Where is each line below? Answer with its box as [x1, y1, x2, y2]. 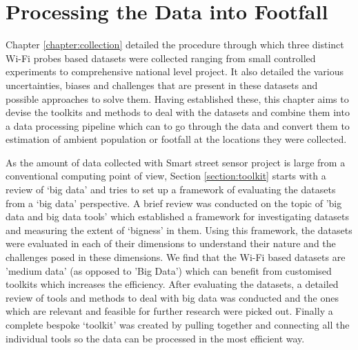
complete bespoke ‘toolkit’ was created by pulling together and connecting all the [6, 318, 350, 331]
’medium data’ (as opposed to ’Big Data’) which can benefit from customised [6, 263, 332, 278]
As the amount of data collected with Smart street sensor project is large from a [6, 155, 346, 169]
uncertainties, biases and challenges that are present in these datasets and [6, 77, 318, 92]
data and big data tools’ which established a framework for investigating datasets [6, 209, 349, 224]
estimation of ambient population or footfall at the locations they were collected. [6, 132, 347, 146]
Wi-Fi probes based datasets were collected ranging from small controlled [6, 50, 316, 65]
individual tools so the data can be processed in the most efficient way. [6, 331, 305, 345]
